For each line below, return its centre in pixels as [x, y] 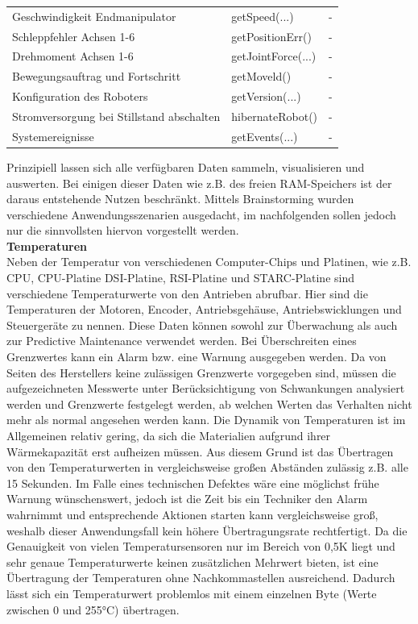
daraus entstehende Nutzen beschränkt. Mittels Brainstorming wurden [180, 199]
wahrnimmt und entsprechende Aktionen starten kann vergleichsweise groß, [192, 514]
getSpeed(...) [263, 16]
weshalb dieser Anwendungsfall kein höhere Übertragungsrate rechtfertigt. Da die [207, 530]
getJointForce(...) [274, 56]
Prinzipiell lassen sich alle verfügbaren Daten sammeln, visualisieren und [186, 166]
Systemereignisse [53, 136]
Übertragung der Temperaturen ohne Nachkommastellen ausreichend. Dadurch [201, 578]
